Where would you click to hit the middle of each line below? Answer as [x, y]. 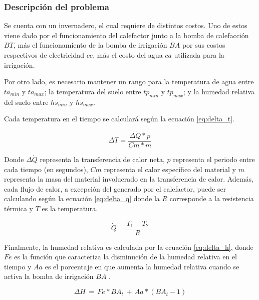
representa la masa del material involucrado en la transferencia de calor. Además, [129, 179]
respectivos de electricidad [44, 55]
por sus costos [204, 45]
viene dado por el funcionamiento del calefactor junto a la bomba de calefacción [126, 35]
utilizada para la [199, 55]
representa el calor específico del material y [170, 169]
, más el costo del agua [128, 55]
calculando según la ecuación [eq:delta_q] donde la [82, 198]
